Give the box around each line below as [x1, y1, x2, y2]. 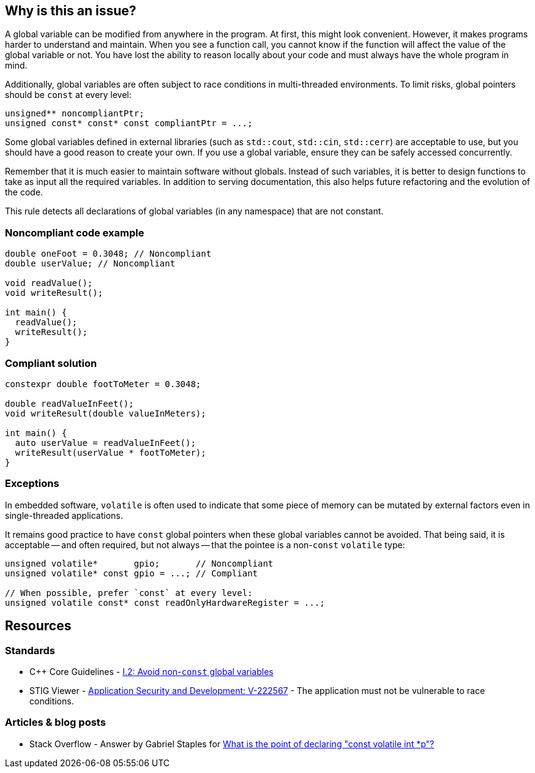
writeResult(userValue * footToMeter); [15, 447, 206, 458]
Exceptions [5, 477, 59, 490]
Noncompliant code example [5, 226, 144, 239]
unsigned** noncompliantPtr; [5, 108, 144, 119]
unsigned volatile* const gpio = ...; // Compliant [5, 568, 258, 578]
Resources [5, 618, 72, 634]
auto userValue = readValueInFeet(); [15, 437, 196, 448]
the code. [5, 187, 43, 198]
